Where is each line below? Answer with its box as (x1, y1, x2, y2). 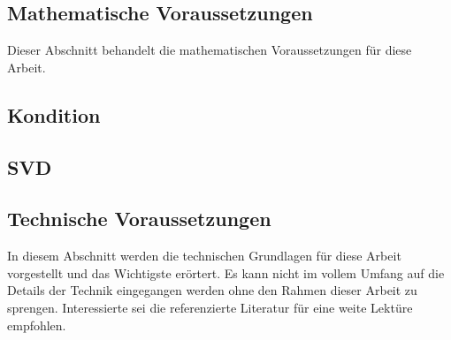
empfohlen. (7, 315, 66, 334)
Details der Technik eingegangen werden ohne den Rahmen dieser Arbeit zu (7, 281, 417, 299)
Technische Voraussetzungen (7, 205, 271, 232)
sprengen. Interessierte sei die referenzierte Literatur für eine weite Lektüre (7, 298, 413, 316)
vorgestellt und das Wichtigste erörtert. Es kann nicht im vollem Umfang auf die (7, 263, 445, 282)
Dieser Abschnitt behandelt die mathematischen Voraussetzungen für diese (7, 41, 412, 59)
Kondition (7, 101, 101, 128)
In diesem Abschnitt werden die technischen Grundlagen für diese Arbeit (7, 246, 401, 265)
